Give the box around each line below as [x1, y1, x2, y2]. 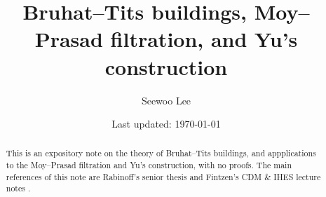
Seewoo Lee [141, 93, 191, 107]
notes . [6, 182, 31, 194]
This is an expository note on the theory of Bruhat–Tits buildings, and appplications [6, 147, 316, 159]
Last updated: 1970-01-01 [111, 116, 221, 131]
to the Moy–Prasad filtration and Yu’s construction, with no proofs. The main [6, 159, 292, 171]
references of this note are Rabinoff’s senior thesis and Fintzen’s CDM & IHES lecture [6, 170, 321, 182]
